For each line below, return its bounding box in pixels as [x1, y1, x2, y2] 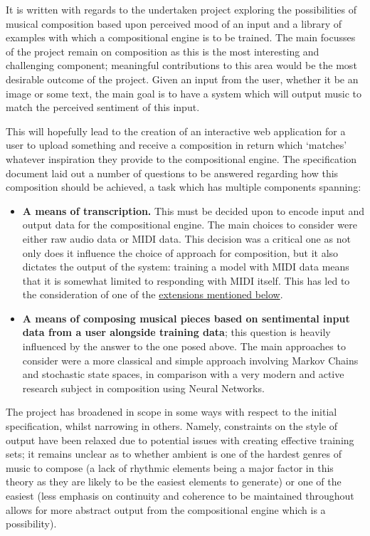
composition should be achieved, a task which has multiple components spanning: [6, 179, 361, 194]
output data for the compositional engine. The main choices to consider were [22, 217, 357, 232]
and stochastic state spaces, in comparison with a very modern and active [22, 367, 344, 382]
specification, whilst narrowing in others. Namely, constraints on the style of [6, 419, 338, 433]
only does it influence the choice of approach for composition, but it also [22, 245, 339, 260]
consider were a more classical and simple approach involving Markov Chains [22, 352, 359, 367]
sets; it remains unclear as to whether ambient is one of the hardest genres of [6, 446, 342, 461]
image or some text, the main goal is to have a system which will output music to [6, 85, 362, 100]
